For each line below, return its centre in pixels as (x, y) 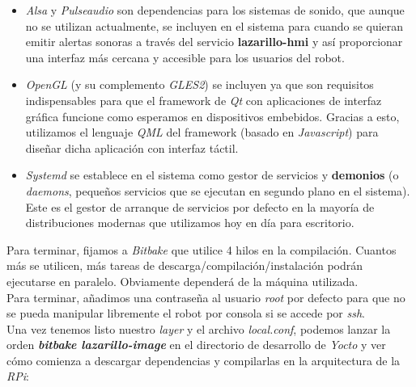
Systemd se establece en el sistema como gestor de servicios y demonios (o (212, 175)
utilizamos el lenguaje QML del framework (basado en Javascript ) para (202, 132)
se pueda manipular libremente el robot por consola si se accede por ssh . (186, 313)
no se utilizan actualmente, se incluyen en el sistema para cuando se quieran (214, 25)
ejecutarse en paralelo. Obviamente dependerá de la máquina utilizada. (183, 281)
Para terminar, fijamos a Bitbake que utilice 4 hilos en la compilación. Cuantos (202, 249)
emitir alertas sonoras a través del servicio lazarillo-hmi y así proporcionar (214, 42)
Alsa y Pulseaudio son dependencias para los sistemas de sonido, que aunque (215, 10)
